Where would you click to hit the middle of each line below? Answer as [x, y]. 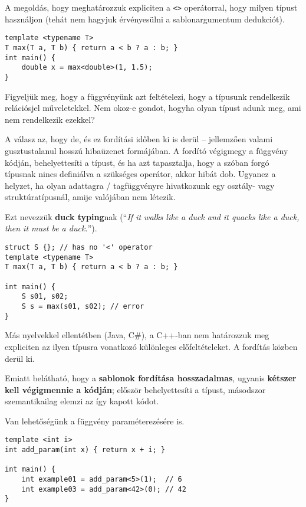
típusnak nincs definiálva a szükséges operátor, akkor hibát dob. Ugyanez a [140, 174]
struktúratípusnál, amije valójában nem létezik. [90, 197]
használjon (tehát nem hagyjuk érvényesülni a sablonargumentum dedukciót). [145, 19]
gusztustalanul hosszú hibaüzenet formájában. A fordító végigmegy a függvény [147, 150]
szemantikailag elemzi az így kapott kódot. [82, 401]
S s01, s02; [45, 297]
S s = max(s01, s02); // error [83, 306]
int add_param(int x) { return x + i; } [85, 450]
